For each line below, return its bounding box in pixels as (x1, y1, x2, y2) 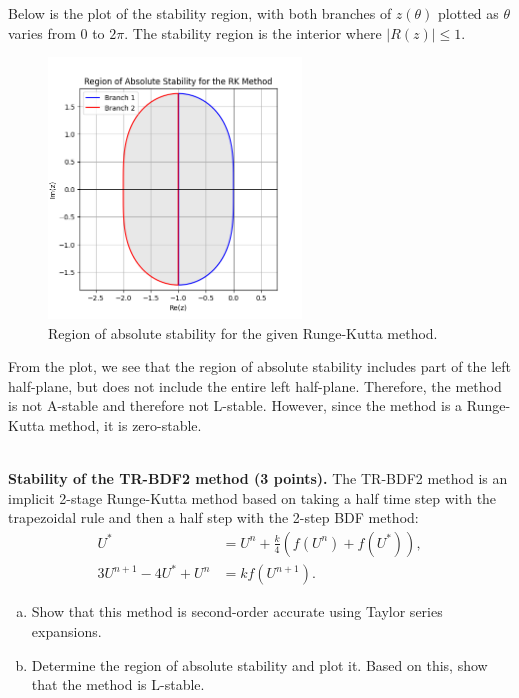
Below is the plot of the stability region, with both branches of (8, 3, 392, 23)
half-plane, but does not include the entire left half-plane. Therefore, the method (8, 375, 502, 396)
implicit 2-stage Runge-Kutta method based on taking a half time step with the (8, 487, 497, 508)
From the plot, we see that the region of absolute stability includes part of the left (8, 356, 512, 377)
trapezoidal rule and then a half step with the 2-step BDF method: (8, 507, 419, 528)
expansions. (31, 621, 102, 641)
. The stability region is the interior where (124, 22, 382, 43)
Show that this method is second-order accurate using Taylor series (31, 601, 443, 622)
